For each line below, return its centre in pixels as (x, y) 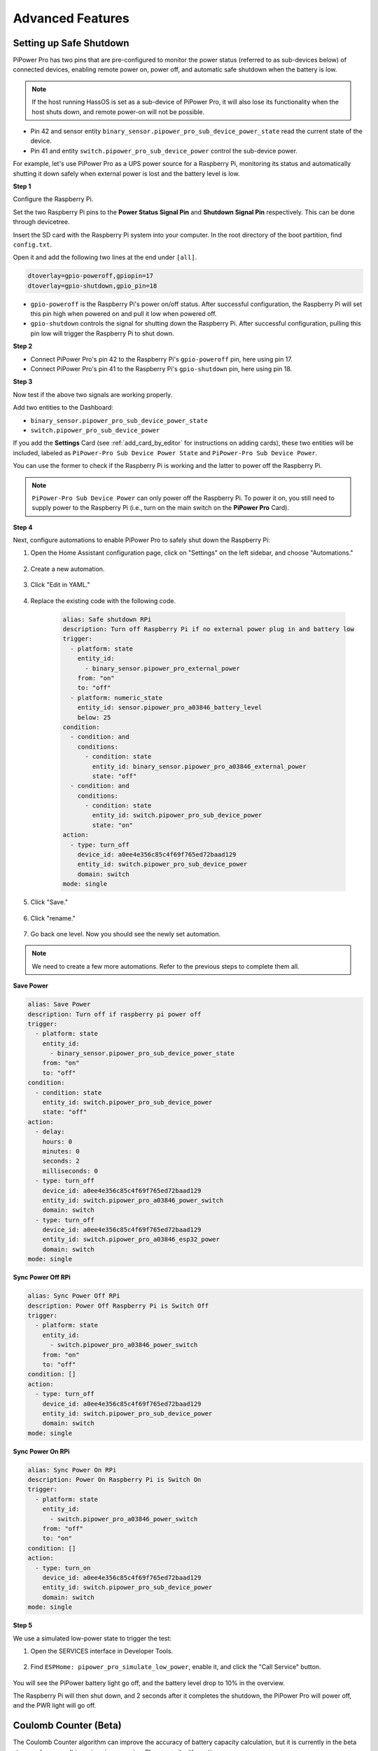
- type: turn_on (63, 1568)
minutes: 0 (61, 1151)
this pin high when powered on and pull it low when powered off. (124, 314)
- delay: (50, 1132)
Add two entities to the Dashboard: (63, 408)
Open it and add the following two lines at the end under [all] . (105, 257)
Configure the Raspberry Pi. (53, 199)
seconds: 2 (61, 1161)
